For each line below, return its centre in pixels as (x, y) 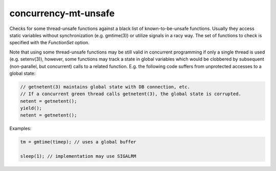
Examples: (20, 129)
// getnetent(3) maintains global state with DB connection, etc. (105, 87)
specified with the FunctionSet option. (49, 43)
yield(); (31, 108)
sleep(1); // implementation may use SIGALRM (78, 156)
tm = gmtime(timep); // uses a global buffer (78, 142)
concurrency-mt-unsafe (62, 13)
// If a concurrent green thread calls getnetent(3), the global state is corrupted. (131, 94)
